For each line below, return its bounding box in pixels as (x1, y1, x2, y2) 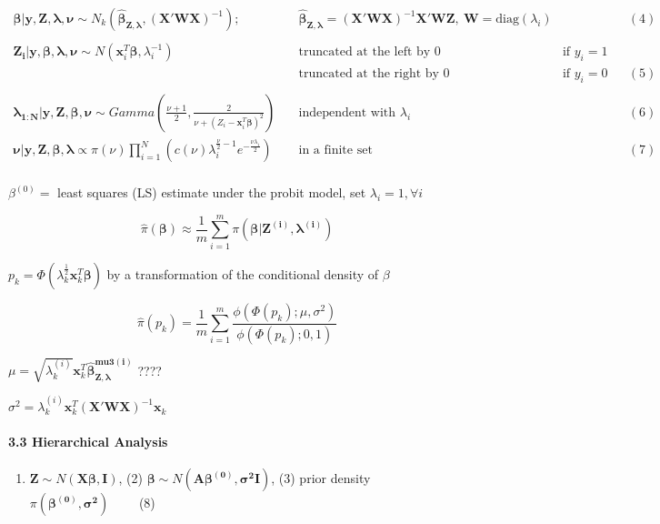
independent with (298, 106, 396, 119)
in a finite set (298, 144, 373, 156)
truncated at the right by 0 (298, 67, 450, 81)
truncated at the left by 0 (298, 45, 441, 59)
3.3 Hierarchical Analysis (8, 432, 168, 451)
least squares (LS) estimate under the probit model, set (57, 183, 366, 202)
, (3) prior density (271, 469, 371, 488)
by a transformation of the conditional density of (106, 264, 379, 283)
